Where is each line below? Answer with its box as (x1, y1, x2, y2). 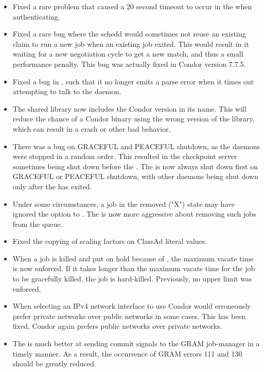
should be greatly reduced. (12, 358, 96, 369)
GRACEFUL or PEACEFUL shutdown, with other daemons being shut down (12, 171, 258, 182)
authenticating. (12, 11, 60, 22)
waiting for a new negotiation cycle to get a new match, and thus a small (12, 48, 243, 59)
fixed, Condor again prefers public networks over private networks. (12, 321, 222, 331)
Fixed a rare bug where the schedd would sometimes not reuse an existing (12, 28, 246, 39)
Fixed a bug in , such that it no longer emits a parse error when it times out (12, 76, 254, 86)
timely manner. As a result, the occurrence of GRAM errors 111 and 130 (12, 348, 242, 359)
